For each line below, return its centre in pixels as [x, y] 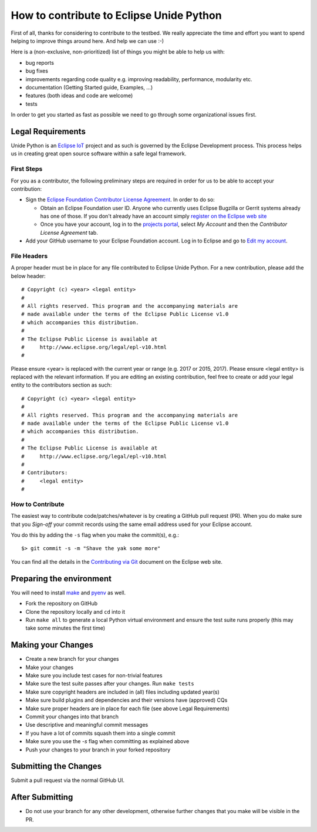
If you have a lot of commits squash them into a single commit [100, 733]
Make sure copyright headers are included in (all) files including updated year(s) [122, 692]
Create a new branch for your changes [72, 659]
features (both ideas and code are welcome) [79, 96]
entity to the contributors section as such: [61, 385]
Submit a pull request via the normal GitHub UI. [68, 780]
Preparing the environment [61, 579]
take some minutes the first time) [65, 628]
